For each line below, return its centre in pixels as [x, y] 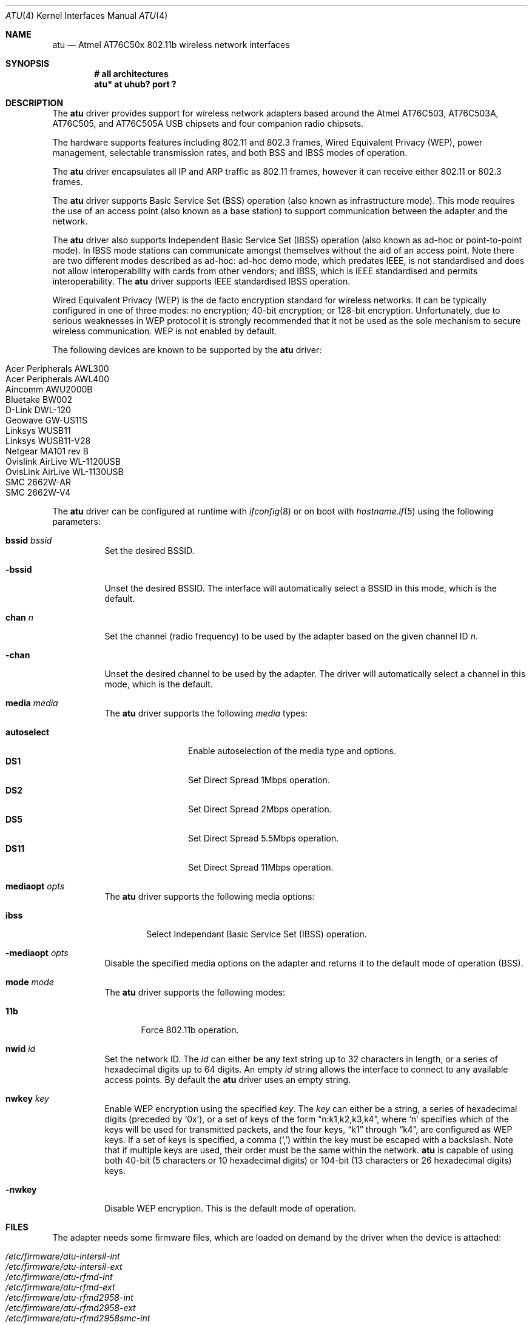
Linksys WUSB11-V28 [48, 441]
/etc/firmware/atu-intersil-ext [64, 1266]
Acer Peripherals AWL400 [58, 379]
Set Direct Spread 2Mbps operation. [260, 809]
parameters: [76, 521]
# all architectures [131, 74]
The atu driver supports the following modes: [195, 992]
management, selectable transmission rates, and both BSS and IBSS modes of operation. [230, 153]
